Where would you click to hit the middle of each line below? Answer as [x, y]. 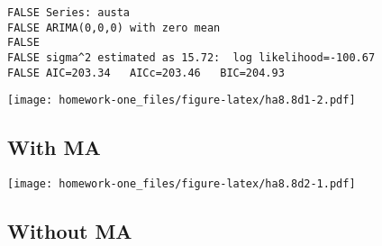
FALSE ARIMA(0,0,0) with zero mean [114, 27]
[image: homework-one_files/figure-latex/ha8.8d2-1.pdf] [182, 184]
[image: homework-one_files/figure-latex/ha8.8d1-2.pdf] [182, 100]
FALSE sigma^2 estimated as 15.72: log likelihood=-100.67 [191, 57]
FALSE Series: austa [69, 13]
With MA [54, 147]
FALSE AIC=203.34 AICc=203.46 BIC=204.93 [146, 73]
